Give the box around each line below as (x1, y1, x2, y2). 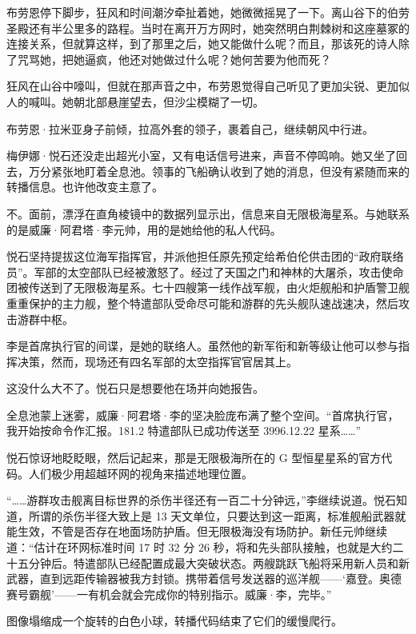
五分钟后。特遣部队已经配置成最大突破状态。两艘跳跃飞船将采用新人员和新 (17, 554, 410, 571)
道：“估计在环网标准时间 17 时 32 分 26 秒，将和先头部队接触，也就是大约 (6, 539, 393, 556)
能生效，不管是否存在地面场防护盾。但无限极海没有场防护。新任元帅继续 (6, 523, 387, 540)
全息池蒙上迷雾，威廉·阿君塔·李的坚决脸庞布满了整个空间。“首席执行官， (6, 406, 399, 423)
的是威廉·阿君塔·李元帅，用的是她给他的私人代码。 (6, 221, 282, 237)
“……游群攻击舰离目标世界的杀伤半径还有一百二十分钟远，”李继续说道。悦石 (6, 492, 396, 508)
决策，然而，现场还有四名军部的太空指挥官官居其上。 (17, 353, 298, 369)
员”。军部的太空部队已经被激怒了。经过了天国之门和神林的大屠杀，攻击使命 (6, 263, 404, 280)
